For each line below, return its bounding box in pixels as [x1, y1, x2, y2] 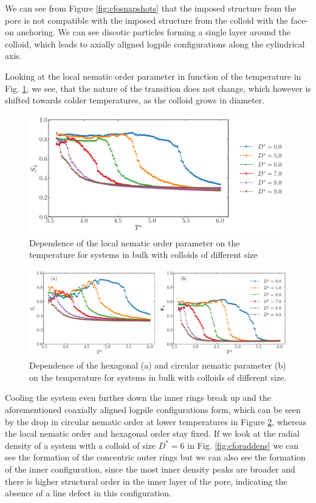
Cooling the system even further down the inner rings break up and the [5, 391, 271, 404]
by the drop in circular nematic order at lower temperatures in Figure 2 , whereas [5, 415, 307, 428]
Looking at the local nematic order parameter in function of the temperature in [5, 69, 301, 82]
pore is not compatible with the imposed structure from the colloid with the [5, 13, 288, 26]
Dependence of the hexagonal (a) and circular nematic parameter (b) [29, 359, 286, 372]
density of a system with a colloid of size [5, 439, 156, 451]
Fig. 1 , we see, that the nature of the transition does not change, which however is [5, 82, 311, 94]
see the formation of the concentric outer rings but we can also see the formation [5, 451, 306, 463]
